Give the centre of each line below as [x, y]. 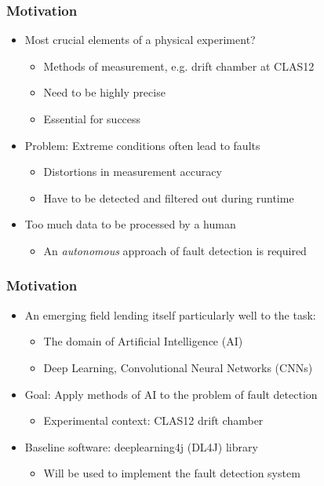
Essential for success [92, 119]
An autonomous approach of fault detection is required [175, 250]
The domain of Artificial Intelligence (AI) [143, 341]
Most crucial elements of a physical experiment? [140, 40]
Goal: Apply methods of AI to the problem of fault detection [171, 394]
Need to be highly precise [104, 92]
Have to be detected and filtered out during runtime [169, 197]
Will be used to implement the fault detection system [172, 473]
